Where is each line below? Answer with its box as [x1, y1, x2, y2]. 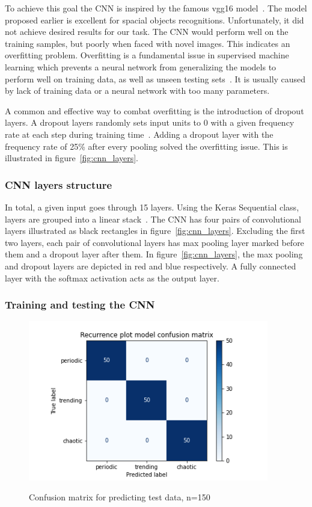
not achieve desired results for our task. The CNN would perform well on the [5, 25, 289, 38]
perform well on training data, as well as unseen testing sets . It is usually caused [5, 72, 306, 85]
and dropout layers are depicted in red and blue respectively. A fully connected [5, 259, 296, 272]
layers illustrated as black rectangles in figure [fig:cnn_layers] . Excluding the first [5, 224, 305, 237]
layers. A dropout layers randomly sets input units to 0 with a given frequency [5, 116, 295, 129]
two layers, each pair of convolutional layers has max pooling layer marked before [5, 236, 304, 248]
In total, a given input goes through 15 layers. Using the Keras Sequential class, [5, 200, 299, 213]
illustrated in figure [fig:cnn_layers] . [5, 152, 139, 164]
